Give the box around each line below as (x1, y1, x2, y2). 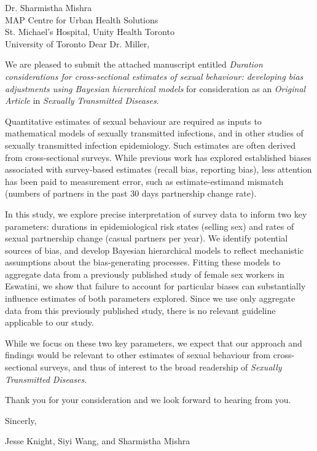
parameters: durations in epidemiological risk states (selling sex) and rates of (5, 219, 294, 232)
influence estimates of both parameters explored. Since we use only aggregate (5, 292, 295, 305)
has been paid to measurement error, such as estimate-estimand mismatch (5, 175, 284, 187)
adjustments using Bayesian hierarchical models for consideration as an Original (5, 82, 306, 95)
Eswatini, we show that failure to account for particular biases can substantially (5, 280, 306, 292)
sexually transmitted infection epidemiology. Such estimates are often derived (5, 138, 295, 151)
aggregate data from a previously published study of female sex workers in (5, 267, 284, 280)
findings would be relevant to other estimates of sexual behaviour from (5, 348, 271, 361)
